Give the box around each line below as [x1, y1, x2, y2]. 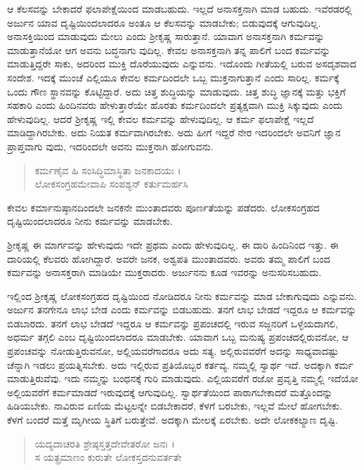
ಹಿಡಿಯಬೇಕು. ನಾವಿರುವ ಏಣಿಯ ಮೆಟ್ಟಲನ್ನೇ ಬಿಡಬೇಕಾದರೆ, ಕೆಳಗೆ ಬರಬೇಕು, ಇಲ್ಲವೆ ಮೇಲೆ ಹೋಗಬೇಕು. [7, 398, 342, 413]
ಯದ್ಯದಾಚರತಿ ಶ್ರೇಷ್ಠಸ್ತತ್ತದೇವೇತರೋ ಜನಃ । [34, 436, 175, 450]
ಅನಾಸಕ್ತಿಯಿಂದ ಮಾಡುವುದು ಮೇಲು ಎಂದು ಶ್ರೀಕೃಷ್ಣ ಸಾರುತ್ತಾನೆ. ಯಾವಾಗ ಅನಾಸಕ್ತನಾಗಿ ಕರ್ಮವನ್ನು [7, 29, 325, 44]
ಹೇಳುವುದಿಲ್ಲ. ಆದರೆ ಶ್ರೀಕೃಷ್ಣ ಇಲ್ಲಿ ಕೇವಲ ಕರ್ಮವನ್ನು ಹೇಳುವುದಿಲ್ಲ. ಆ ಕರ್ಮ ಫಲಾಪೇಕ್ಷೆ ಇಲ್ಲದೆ [7, 111, 314, 126]
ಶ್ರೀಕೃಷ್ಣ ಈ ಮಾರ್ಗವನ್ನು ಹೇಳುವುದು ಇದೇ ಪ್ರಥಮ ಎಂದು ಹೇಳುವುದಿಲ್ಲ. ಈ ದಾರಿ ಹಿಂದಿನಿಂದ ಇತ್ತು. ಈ [7, 237, 339, 252]
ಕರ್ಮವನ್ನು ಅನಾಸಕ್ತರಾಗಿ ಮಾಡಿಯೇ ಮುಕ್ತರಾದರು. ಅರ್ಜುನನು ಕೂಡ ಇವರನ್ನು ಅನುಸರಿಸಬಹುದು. [7, 265, 322, 280]
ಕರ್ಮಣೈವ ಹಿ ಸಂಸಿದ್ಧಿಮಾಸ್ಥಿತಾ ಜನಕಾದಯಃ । [34, 162, 181, 177]
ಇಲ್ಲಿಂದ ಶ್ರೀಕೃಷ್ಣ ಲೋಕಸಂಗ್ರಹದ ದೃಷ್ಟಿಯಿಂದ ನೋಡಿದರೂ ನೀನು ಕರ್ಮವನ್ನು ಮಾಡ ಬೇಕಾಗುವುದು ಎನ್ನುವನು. [7, 288, 357, 303]
